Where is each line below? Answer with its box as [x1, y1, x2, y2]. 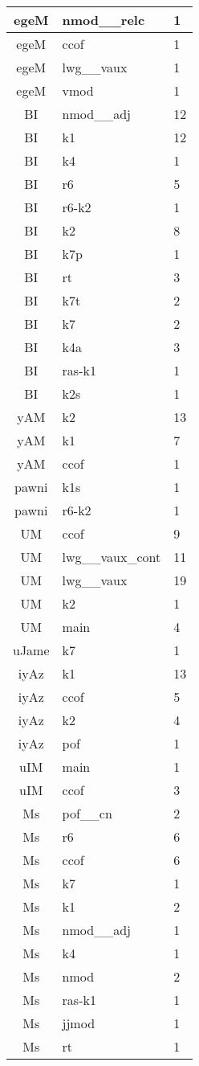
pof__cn [62, 804, 112, 822]
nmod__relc [62, 10, 145, 29]
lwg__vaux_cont [62, 547, 161, 566]
